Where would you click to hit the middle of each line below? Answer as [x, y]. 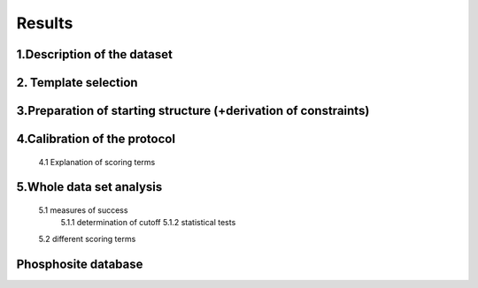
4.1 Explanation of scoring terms [97, 162]
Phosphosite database [80, 264]
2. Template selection [77, 83]
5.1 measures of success [83, 210]
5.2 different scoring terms [87, 239]
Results [45, 23]
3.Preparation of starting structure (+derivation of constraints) [193, 111]
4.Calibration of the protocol [96, 139]
